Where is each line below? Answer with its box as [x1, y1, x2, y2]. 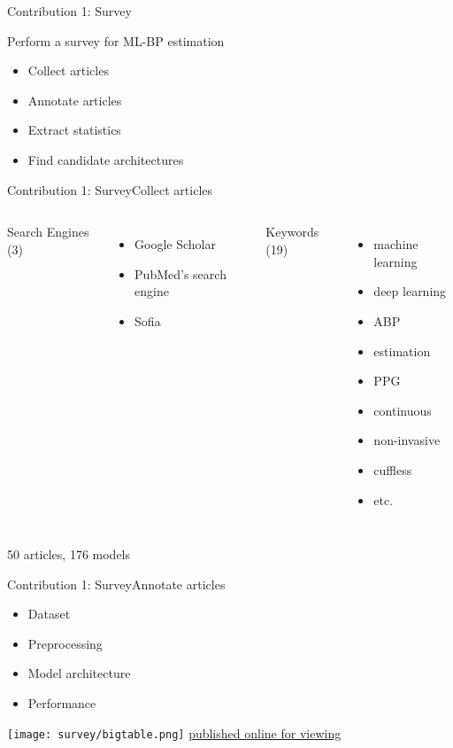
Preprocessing [27, 634, 103, 652]
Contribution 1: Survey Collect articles [7, 180, 213, 199]
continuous [373, 401, 432, 419]
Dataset [27, 604, 71, 623]
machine [373, 235, 418, 253]
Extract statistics [27, 121, 121, 139]
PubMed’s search [134, 264, 226, 283]
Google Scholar [134, 235, 217, 253]
